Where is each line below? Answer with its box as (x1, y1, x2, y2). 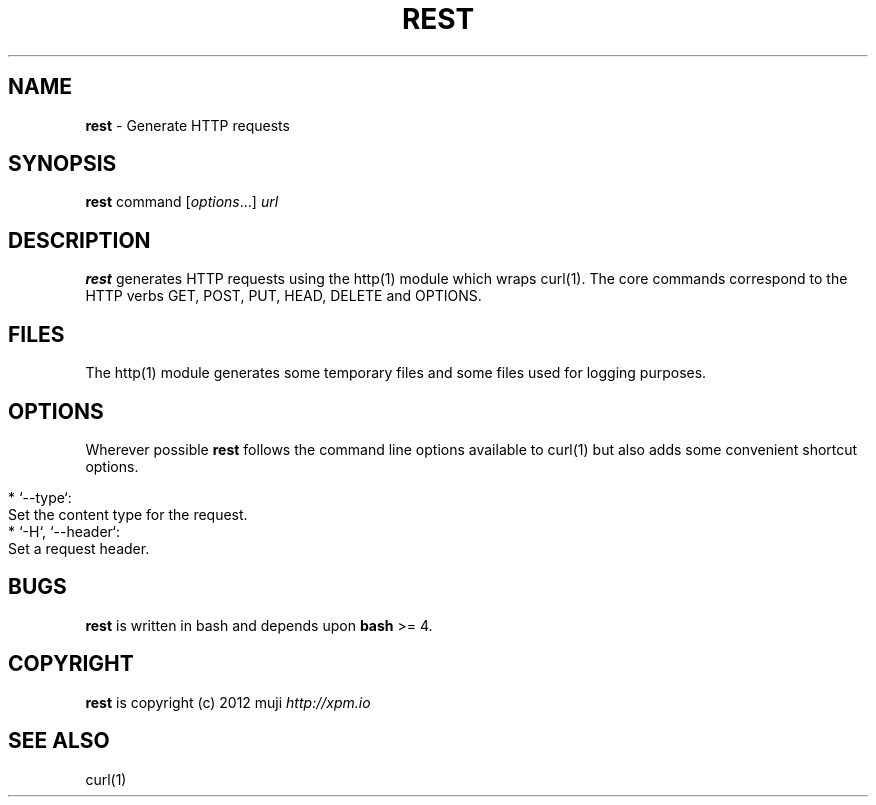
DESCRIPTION (8, 227, 151, 253)
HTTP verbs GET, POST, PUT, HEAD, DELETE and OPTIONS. (85, 287, 482, 305)
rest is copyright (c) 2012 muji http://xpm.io (85, 693, 371, 711)
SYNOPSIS (8, 151, 117, 177)
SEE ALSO (8, 728, 110, 754)
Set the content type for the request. (8, 505, 248, 523)
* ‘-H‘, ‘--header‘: (8, 522, 120, 540)
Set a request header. (8, 539, 150, 557)
